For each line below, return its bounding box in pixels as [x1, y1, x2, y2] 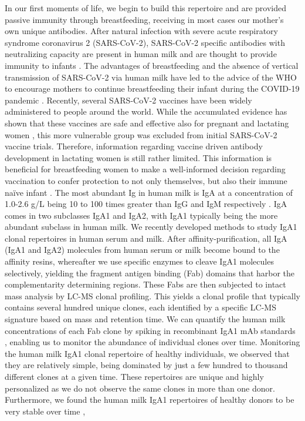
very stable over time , [5, 405, 86, 417]
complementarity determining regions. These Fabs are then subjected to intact [5, 278, 286, 290]
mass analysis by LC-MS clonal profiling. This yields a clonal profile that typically [5, 289, 300, 302]
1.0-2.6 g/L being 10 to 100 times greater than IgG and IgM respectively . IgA [5, 198, 287, 210]
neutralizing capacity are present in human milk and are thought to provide [5, 48, 277, 60]
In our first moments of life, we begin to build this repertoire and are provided [5, 2, 287, 14]
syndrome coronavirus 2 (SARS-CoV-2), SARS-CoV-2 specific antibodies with [5, 36, 285, 48]
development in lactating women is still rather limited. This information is [5, 151, 272, 163]
